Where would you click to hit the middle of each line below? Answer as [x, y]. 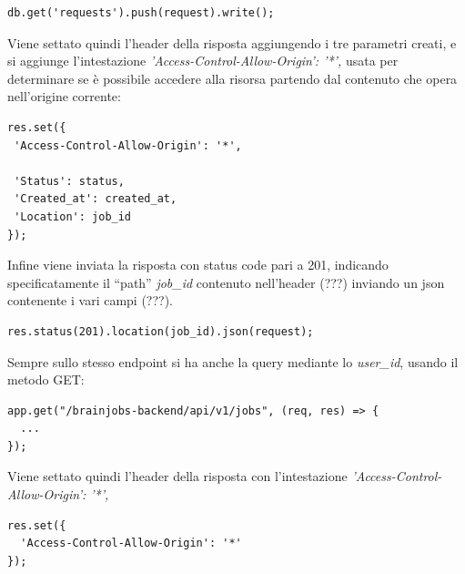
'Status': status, [69, 181]
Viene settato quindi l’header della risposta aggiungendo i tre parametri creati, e [232, 42]
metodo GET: [46, 379]
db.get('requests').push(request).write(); [141, 13]
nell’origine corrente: [64, 96]
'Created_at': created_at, [96, 199]
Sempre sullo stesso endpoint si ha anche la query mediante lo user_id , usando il [233, 361]
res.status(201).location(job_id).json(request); [161, 331]
